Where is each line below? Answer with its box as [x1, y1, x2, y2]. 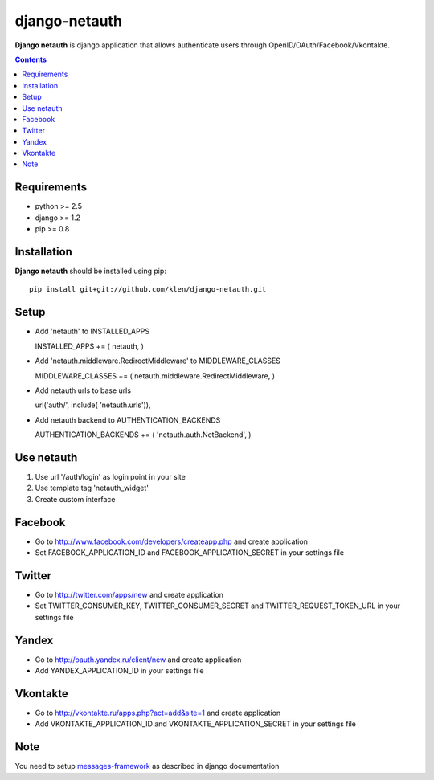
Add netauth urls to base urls [35, 386, 132, 395]
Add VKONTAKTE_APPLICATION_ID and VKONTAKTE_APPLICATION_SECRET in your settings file [35, 719, 357, 729]
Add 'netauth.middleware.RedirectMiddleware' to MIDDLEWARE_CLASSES [35, 356, 281, 365]
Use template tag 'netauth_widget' [35, 483, 149, 493]
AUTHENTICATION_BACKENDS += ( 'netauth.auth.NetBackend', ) [35, 430, 252, 439]
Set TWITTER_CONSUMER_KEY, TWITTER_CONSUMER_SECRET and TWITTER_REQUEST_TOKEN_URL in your [35, 601, 401, 611]
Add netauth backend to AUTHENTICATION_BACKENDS [35, 415, 221, 425]
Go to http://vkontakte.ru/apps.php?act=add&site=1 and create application [35, 708, 281, 717]
